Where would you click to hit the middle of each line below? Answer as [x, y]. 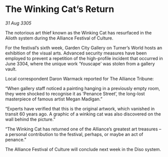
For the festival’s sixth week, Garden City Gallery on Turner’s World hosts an [84, 47]
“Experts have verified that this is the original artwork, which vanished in [80, 108]
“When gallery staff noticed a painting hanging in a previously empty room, [83, 88]
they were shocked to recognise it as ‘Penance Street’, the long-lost [75, 93]
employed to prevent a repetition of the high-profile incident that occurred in [84, 58]
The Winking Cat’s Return [60, 9]
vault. [11, 69]
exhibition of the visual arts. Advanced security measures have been [76, 53]
